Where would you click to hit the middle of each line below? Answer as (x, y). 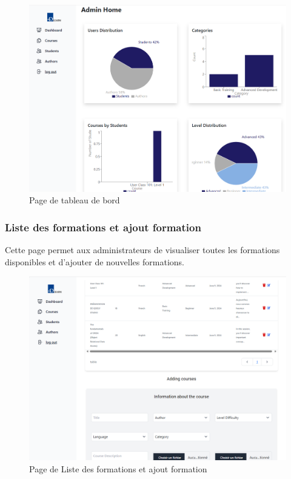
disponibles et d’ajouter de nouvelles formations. (95, 261)
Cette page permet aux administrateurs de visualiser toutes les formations (142, 249)
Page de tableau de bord (75, 200)
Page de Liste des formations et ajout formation (118, 468)
